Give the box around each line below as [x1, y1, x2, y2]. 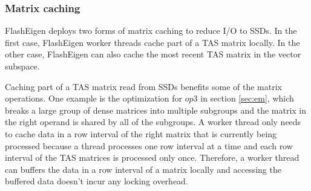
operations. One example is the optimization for [5, 92, 183, 105]
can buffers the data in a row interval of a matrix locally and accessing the [5, 163, 281, 175]
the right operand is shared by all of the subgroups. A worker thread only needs [5, 115, 301, 128]
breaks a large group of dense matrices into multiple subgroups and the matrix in [5, 103, 307, 116]
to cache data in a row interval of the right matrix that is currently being [5, 127, 277, 140]
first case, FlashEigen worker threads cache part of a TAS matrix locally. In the [5, 36, 300, 48]
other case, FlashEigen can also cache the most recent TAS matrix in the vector [5, 48, 301, 60]
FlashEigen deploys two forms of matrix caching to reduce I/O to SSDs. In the [5, 24, 297, 37]
